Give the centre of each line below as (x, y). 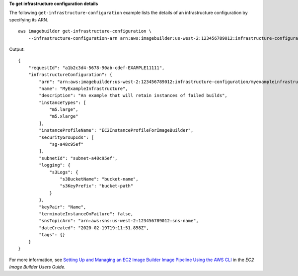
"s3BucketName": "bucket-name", (99, 179)
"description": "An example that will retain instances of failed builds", (133, 95)
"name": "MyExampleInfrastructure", (84, 89)
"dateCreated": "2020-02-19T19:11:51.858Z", (94, 228)
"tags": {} (52, 235)
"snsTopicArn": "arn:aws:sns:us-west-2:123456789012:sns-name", (119, 221)
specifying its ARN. (29, 19)
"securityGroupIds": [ (67, 137)
